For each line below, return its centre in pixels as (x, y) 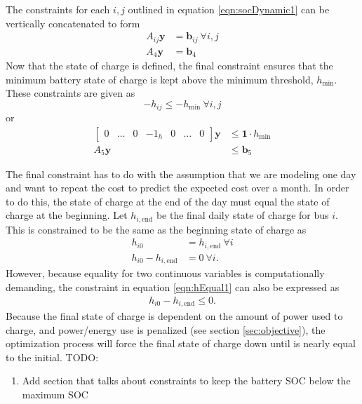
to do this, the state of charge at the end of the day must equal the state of (168, 201)
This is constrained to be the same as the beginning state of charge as (156, 229)
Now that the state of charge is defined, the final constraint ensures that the (169, 66)
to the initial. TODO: (52, 357)
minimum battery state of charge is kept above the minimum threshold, (160, 79)
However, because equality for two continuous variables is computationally (165, 273)
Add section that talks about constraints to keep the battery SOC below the (186, 381)
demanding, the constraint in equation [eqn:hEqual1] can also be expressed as (173, 287)
